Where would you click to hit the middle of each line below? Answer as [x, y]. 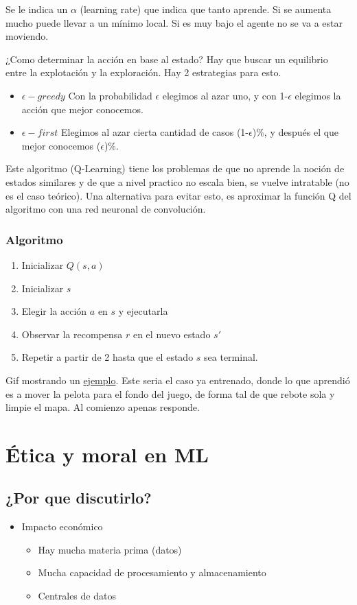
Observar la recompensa [72, 334]
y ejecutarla [143, 311]
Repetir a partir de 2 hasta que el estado [107, 357]
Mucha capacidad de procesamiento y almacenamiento [152, 572]
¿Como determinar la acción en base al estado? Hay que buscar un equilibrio [167, 59]
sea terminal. [231, 357]
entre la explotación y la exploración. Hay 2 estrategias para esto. [143, 72]
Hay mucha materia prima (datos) [110, 549]
